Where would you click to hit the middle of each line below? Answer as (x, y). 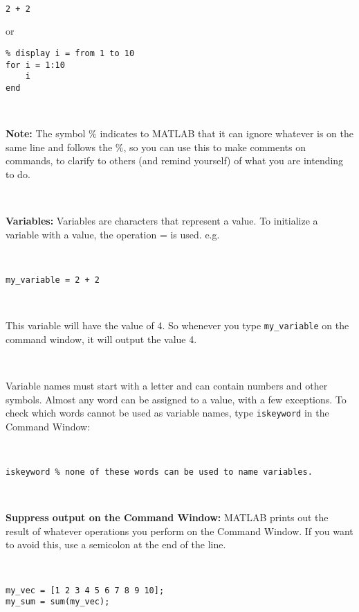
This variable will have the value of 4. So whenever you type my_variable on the (177, 325)
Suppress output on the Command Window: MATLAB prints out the (167, 517)
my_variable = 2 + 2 (53, 280)
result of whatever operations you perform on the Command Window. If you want (179, 531)
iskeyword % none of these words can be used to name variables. (159, 472)
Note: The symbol (46, 133)
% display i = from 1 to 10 (70, 53)
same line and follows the (59, 147)
